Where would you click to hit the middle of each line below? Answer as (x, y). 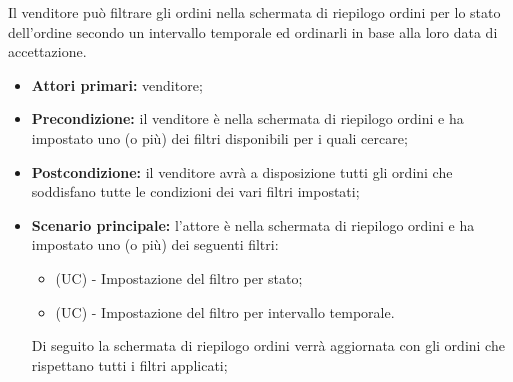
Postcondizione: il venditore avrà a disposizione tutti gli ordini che (242, 171)
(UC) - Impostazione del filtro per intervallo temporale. (225, 311)
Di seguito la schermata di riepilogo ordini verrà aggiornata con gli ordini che (268, 345)
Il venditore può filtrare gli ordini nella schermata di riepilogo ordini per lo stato (254, 12)
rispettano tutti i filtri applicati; (129, 364)
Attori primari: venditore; (117, 84)
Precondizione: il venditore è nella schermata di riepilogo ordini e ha (247, 118)
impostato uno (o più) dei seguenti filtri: (155, 244)
